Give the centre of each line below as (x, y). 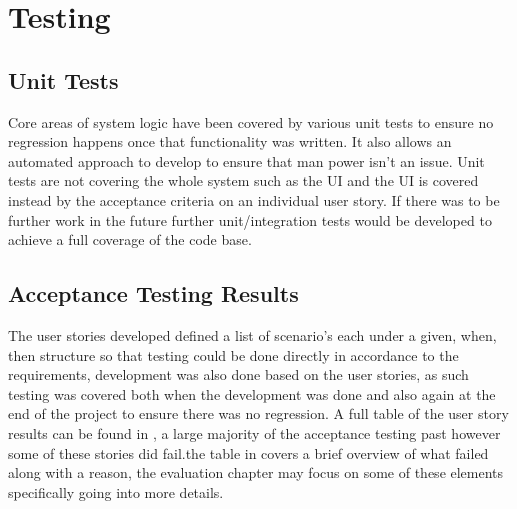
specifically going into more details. (116, 491)
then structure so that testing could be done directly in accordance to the (233, 354)
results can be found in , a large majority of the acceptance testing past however (254, 432)
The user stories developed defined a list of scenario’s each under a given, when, (252, 334)
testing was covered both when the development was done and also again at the (252, 393)
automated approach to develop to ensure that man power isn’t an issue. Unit (246, 160)
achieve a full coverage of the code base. (130, 239)
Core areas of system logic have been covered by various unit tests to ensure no (251, 121)
